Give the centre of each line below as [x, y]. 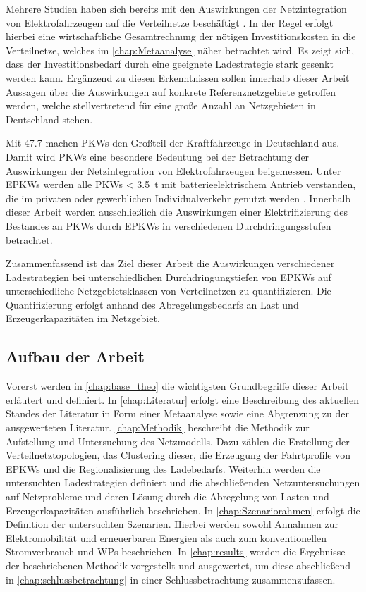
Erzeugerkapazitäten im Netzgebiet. [83, 318]
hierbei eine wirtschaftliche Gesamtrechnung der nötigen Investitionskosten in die [181, 36]
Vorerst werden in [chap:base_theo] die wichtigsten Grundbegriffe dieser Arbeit [177, 386]
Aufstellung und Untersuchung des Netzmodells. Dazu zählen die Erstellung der [178, 441]
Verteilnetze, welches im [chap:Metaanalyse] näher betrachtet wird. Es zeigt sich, [180, 50]
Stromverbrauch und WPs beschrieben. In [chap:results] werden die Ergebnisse [176, 551]
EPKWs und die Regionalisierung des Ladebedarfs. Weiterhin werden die [163, 468]
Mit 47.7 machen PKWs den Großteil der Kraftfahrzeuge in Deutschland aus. [173, 143]
